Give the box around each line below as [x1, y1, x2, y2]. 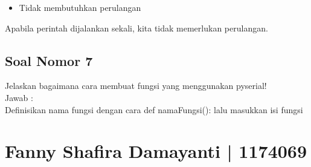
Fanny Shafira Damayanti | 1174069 [5, 139, 307, 163]
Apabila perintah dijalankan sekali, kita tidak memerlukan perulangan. [5, 21, 268, 34]
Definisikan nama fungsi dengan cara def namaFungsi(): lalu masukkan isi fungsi [5, 103, 303, 116]
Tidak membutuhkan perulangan [19, 1, 141, 13]
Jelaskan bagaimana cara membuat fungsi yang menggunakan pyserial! [5, 79, 267, 92]
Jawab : [5, 91, 33, 103]
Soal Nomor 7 [5, 51, 93, 70]
